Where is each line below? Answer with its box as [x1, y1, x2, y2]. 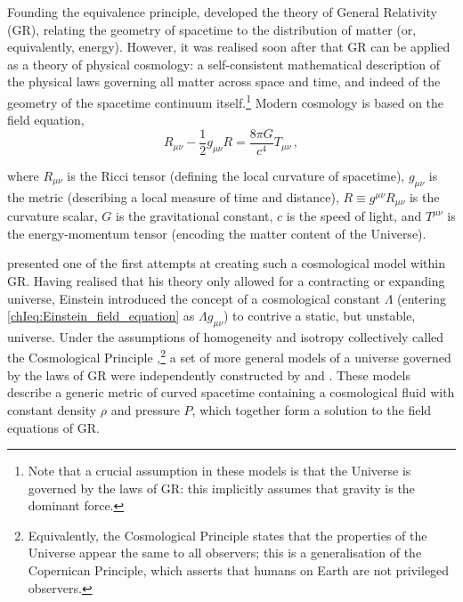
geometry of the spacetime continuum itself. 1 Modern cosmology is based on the [7, 90, 444, 111]
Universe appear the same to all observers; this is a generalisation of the [28, 543, 422, 562]
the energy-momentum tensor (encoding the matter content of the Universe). [7, 224, 426, 242]
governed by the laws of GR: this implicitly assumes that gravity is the [28, 478, 415, 497]
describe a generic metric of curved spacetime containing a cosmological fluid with [7, 383, 455, 402]
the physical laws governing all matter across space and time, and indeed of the [7, 72, 441, 91]
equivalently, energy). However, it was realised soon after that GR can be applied [7, 37, 451, 56]
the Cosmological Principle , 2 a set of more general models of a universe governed [7, 346, 451, 367]
